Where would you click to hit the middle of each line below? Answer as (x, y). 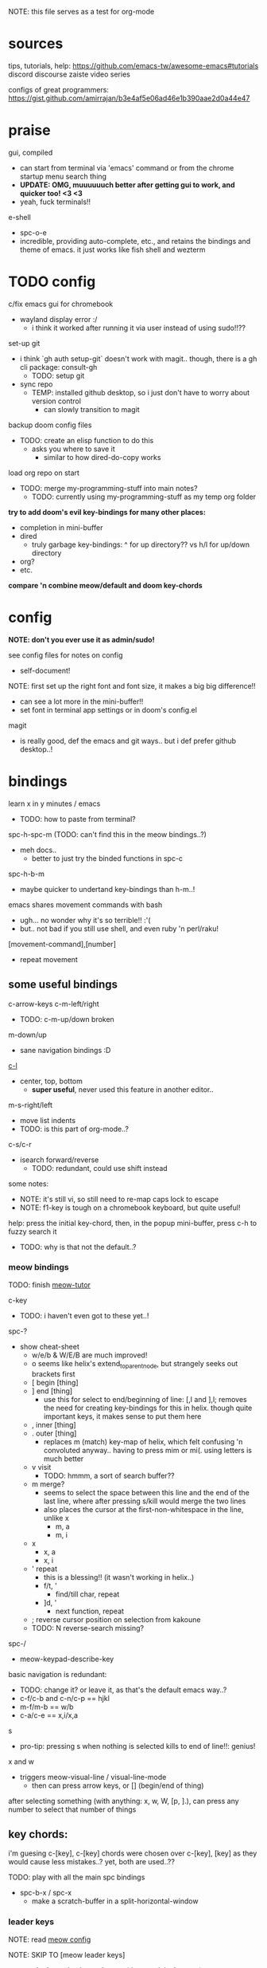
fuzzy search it (33, 1231)
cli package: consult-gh (58, 367)
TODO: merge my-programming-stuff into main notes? (108, 488)
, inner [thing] (54, 1424)
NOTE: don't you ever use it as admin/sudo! (81, 639)
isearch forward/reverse (59, 1160)
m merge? (48, 1484)
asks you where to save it (73, 449)
